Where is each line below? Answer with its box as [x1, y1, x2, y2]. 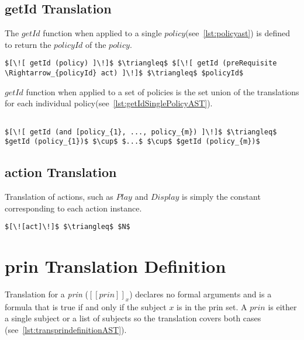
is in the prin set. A [177, 300, 247, 313]
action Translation [5, 163, 117, 181]
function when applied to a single [43, 27, 162, 39]
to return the [5, 38, 51, 50]
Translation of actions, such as [5, 190, 113, 203]
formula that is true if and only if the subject [5, 300, 167, 313]
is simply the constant [182, 190, 261, 203]
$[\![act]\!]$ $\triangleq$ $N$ [5, 223, 130, 231]
